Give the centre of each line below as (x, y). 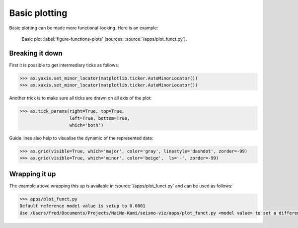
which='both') (86, 125)
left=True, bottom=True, (100, 118)
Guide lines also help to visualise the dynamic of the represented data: (81, 138)
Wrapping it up (33, 174)
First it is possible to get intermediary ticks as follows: (64, 65)
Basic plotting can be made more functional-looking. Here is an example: (84, 28)
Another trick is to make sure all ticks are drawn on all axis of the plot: (80, 98)
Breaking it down (36, 53)
